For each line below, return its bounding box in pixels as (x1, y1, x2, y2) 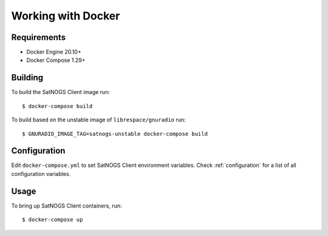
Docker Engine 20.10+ (26, 49, 81, 56)
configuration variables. (11, 170, 71, 177)
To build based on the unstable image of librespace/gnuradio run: (11, 116, 186, 124)
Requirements (11, 32, 66, 42)
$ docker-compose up (22, 216, 83, 223)
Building (11, 73, 44, 83)
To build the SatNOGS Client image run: (11, 89, 111, 96)
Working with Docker (11, 9, 120, 22)
